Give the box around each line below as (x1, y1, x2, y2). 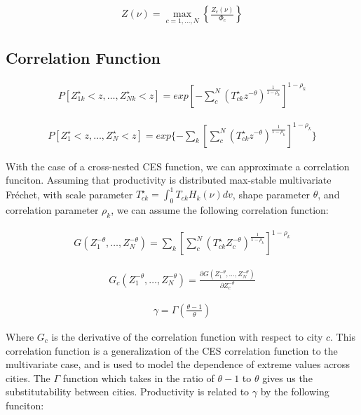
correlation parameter (6, 203, 99, 217)
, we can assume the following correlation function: (111, 203, 329, 217)
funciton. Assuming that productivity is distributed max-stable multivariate (6, 172, 332, 187)
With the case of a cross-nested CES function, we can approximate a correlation (6, 158, 350, 173)
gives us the (262, 370, 313, 385)
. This (330, 329, 355, 343)
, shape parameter (232, 186, 311, 201)
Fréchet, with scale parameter (6, 186, 133, 201)
